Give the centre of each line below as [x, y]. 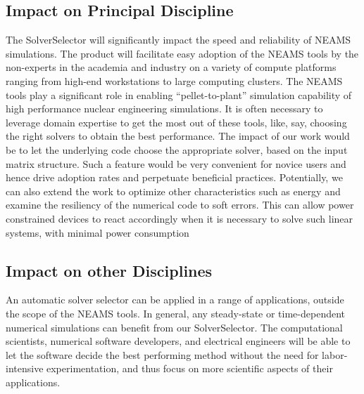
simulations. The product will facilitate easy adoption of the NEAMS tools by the [182, 53]
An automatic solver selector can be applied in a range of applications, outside [175, 300]
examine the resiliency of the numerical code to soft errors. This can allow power [180, 205]
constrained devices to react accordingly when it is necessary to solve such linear [180, 218]
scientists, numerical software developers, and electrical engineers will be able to [178, 341]
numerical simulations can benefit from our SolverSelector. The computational [174, 327]
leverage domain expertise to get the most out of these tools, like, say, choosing [176, 122]
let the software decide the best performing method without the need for [162, 354]
